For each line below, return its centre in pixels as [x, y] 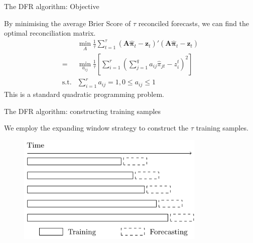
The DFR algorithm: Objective [52, 6]
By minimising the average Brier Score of [68, 23]
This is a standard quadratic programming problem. [84, 94]
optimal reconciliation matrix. [50, 33]
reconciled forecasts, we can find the [194, 23]
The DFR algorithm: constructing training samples [83, 111]
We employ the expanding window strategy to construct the [96, 128]
